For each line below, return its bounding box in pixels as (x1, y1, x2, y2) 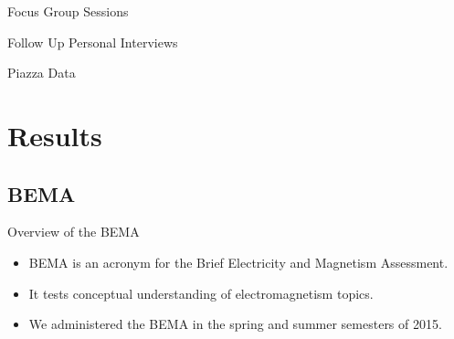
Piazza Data (7, 63, 76, 82)
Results (7, 116, 102, 154)
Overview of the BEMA (7, 222, 140, 241)
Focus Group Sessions (7, 2, 129, 20)
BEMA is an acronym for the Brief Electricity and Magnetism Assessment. (28, 252, 449, 271)
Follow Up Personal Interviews (7, 32, 178, 51)
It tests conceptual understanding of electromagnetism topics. (28, 283, 374, 302)
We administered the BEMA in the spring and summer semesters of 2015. (28, 314, 442, 334)
